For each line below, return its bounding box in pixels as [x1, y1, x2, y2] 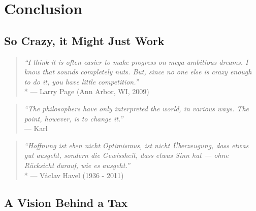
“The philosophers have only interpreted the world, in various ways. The [24, 103, 249, 113]
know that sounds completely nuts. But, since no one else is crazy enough [24, 66, 252, 77]
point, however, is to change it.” [24, 113, 123, 123]
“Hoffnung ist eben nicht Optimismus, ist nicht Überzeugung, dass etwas [24, 140, 249, 150]
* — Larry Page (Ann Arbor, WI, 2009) [24, 86, 149, 97]
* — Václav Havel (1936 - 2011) [24, 170, 124, 180]
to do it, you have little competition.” [24, 76, 139, 87]
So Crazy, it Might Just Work [4, 32, 165, 48]
